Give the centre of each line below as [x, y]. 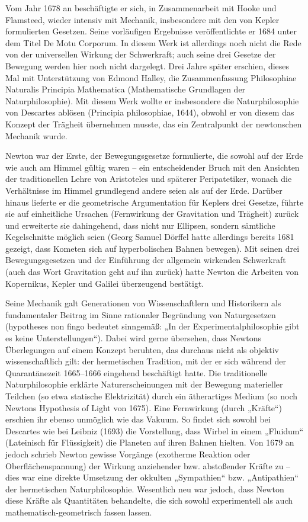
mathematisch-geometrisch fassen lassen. [79, 512]
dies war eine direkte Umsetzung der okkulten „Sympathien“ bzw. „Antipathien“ [152, 477]
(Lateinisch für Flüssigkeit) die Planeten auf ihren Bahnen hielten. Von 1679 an [150, 442]
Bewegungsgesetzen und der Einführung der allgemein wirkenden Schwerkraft [146, 260]
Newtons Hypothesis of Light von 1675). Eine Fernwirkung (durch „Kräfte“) [144, 407]
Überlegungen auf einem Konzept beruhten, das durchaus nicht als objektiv [142, 349]
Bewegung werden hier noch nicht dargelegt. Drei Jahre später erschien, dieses [147, 65]
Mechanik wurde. [36, 135]
